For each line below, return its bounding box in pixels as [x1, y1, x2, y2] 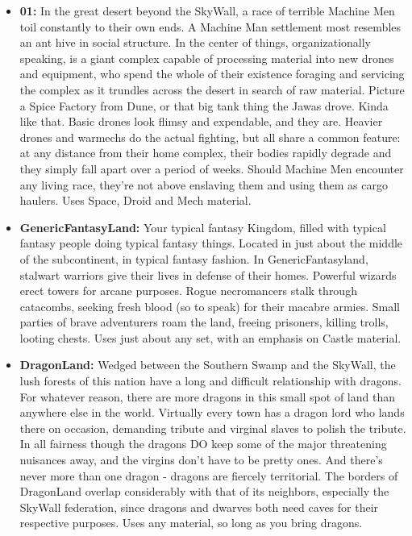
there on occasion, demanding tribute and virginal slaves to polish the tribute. [19, 419, 406, 436]
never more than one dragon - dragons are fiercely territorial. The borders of [19, 467, 398, 484]
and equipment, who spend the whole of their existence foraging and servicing [19, 65, 405, 82]
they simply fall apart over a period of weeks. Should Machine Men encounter [19, 160, 404, 177]
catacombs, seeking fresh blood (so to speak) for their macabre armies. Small [19, 297, 400, 314]
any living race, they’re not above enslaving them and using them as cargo [19, 176, 388, 193]
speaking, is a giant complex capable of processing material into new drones [19, 49, 394, 66]
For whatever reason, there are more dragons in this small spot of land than [19, 388, 395, 405]
